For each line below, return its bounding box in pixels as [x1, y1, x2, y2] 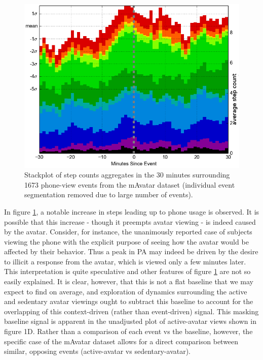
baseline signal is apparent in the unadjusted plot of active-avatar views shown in [4, 316, 256, 326]
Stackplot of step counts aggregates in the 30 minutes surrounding [24, 169, 230, 180]
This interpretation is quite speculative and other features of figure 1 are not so [4, 266, 251, 277]
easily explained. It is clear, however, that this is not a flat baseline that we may [4, 276, 253, 287]
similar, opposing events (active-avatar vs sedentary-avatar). [4, 346, 191, 356]
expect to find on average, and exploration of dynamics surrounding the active [4, 286, 247, 296]
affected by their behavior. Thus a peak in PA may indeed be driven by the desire [4, 246, 258, 257]
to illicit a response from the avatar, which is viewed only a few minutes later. [4, 256, 246, 266]
